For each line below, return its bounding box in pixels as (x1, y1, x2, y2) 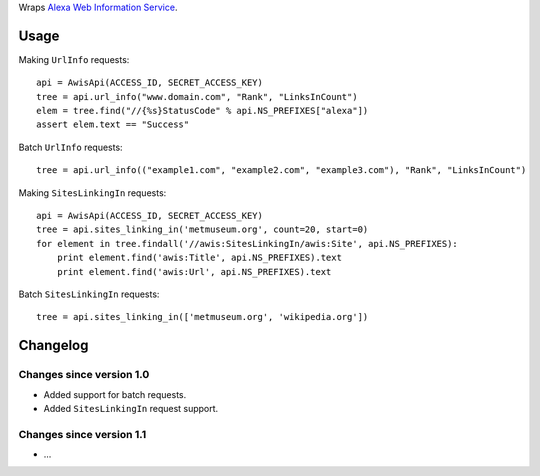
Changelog (18, 337, 89, 354)
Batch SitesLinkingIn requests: (18, 288, 160, 300)
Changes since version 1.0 (18, 368, 150, 382)
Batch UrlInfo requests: (18, 141, 124, 153)
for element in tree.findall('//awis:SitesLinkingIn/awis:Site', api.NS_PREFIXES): (36, 238, 459, 249)
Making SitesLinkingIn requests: (18, 186, 167, 199)
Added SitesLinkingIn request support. (43, 402, 219, 414)
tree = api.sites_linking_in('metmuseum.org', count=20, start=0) (36, 224, 369, 235)
